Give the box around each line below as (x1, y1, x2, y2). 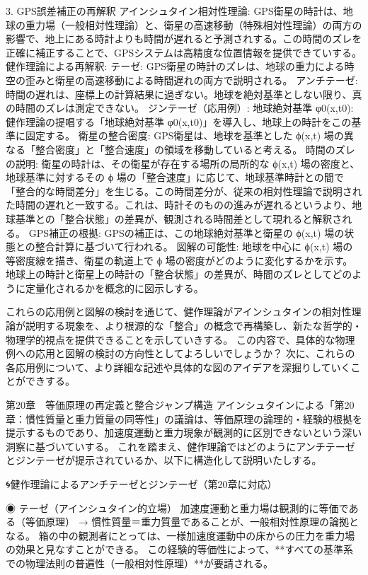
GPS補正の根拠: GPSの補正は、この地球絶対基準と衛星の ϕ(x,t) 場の (28, 225, 345, 240)
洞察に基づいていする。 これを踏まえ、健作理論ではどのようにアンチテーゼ (6, 438, 355, 453)
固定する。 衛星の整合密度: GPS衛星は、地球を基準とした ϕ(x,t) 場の (25, 128, 344, 143)
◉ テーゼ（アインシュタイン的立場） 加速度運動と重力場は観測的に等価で (6, 500, 349, 515)
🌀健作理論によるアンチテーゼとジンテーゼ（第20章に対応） (6, 477, 277, 491)
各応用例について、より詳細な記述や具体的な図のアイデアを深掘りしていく (6, 359, 351, 374)
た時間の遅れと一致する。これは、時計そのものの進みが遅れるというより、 (6, 197, 352, 212)
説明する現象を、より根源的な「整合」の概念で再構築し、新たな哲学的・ (25, 318, 362, 333)
